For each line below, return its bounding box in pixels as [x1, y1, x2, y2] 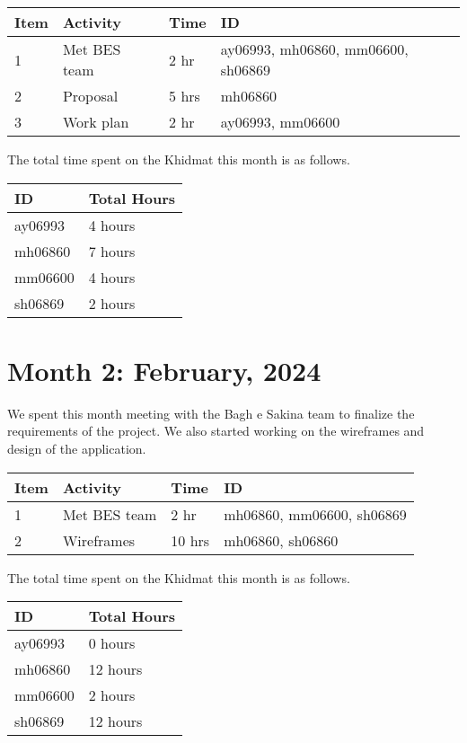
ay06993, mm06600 [220, 111, 340, 132]
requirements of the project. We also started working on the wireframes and [7, 421, 425, 440]
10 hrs [171, 529, 210, 551]
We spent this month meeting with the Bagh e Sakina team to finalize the [7, 403, 415, 422]
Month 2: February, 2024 [7, 351, 322, 388]
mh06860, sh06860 [224, 529, 339, 551]
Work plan [62, 111, 129, 132]
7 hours [88, 240, 136, 261]
